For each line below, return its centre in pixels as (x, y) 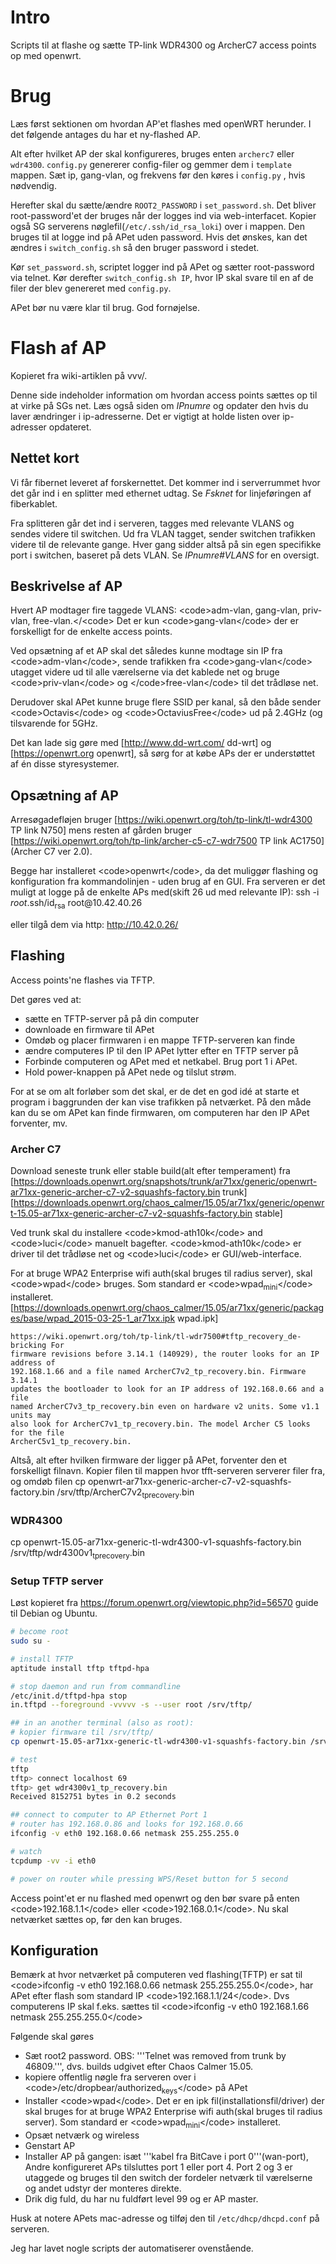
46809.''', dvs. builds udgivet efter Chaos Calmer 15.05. (139, 2067)
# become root (40, 1632)
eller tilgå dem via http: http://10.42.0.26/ (94, 925)
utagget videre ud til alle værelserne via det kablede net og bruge (145, 672)
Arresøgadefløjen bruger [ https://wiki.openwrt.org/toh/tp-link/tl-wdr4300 (161, 820)
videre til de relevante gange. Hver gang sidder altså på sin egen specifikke (166, 544)
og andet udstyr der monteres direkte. (103, 2188)
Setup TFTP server (57, 1581)
